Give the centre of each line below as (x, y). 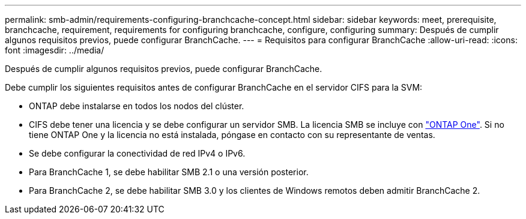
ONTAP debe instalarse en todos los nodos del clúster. (137, 106)
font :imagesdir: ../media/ (55, 50)
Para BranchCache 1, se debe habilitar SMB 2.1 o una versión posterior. (169, 172)
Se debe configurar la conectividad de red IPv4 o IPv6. (137, 153)
